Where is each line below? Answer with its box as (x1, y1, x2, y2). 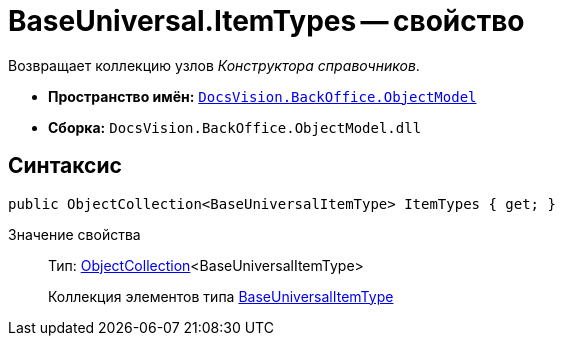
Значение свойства (8, 225, 141, 243)
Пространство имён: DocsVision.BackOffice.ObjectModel (48, 87, 477, 105)
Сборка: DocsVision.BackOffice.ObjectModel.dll (48, 118, 422, 136)
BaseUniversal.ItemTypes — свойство (8, 4, 525, 38)
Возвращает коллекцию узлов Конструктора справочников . (8, 56, 420, 74)
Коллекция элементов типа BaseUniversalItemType (48, 287, 394, 305)
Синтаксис (8, 153, 122, 179)
